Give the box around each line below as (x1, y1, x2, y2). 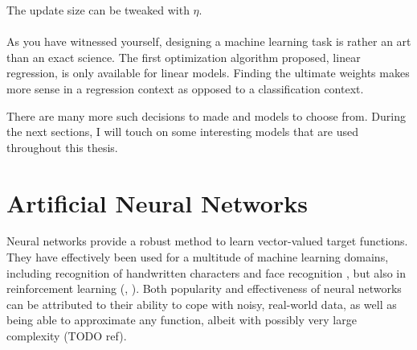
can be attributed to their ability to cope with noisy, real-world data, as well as (6, 295, 397, 312)
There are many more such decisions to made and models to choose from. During (6, 107, 406, 124)
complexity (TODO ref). (6, 327, 127, 344)
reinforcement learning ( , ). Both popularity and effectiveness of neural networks (6, 280, 402, 297)
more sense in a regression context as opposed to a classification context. (6, 80, 364, 97)
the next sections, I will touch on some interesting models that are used (6, 123, 358, 140)
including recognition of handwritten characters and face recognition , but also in (6, 264, 407, 281)
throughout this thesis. (6, 138, 118, 155)
